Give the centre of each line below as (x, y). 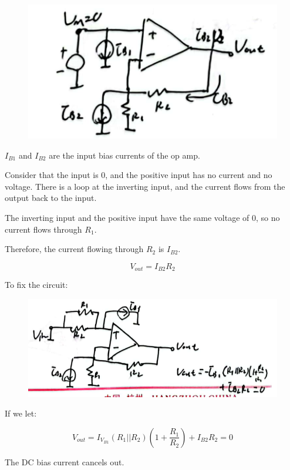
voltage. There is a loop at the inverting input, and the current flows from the (145, 186)
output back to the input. (51, 198)
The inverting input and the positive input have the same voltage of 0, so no (142, 217)
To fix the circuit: (36, 285)
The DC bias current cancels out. (65, 461)
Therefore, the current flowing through (74, 249)
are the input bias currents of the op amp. (124, 155)
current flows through (43, 229)
